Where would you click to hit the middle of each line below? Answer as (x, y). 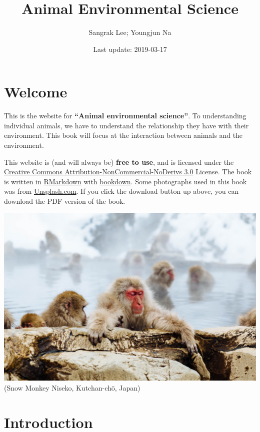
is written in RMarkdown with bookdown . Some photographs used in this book (125, 181)
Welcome (36, 92)
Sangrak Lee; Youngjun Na (130, 32)
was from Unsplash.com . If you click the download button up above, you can (121, 191)
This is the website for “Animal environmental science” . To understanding (125, 116)
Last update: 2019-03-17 (130, 49)
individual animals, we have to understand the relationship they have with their (126, 125)
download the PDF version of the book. (65, 201)
